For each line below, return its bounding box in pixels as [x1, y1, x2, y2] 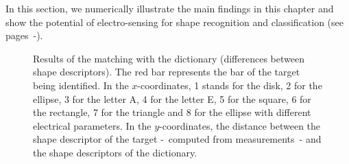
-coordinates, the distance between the [159, 118, 321, 132]
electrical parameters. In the [33, 118, 152, 132]
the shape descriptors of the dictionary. [33, 145, 197, 159]
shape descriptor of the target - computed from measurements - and [33, 132, 322, 146]
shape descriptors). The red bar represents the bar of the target [33, 65, 300, 79]
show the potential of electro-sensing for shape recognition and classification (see [5, 14, 344, 29]
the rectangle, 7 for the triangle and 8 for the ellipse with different [33, 105, 311, 119]
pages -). [5, 28, 43, 43]
